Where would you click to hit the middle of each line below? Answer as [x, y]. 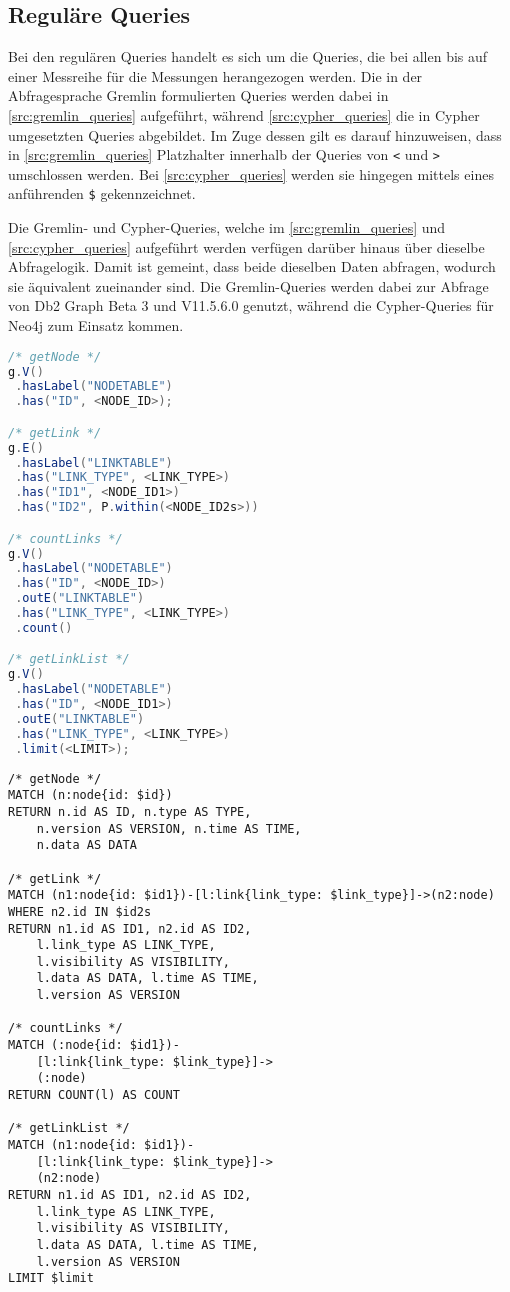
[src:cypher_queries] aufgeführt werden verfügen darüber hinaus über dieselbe [246, 246]
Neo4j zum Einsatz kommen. [96, 325]
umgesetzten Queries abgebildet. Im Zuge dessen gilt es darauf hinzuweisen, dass [255, 134]
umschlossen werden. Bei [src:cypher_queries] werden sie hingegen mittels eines [251, 173]
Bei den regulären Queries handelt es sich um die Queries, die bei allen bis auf [248, 56]
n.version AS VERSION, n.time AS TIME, [169, 828]
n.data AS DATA [86, 845]
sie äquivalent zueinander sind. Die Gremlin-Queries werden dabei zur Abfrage [248, 285]
